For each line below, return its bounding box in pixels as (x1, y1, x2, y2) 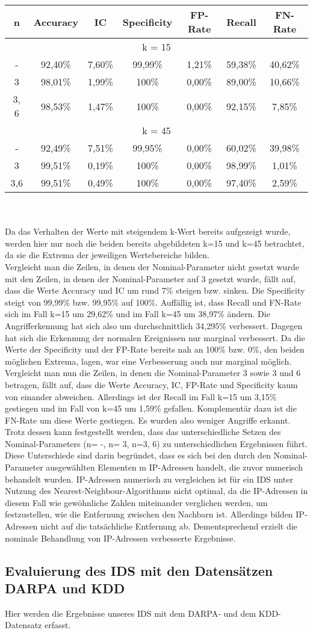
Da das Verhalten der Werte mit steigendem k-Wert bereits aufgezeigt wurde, (5, 225, 291, 238)
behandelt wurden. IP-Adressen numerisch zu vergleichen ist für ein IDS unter (5, 472, 293, 485)
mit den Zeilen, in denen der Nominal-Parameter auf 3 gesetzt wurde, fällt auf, (5, 272, 296, 285)
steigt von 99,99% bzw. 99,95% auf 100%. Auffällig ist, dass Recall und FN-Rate (5, 295, 302, 308)
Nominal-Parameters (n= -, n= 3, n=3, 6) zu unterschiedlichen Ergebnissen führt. (5, 437, 308, 449)
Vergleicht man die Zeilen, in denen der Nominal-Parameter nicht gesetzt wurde (5, 260, 299, 273)
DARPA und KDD (5, 579, 125, 597)
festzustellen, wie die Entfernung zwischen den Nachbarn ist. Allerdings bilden (5, 508, 293, 520)
